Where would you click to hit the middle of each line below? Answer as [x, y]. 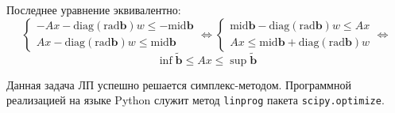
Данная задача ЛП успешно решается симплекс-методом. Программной [179, 84]
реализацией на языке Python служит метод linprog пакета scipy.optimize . [196, 100]
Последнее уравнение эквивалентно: [94, 9]
